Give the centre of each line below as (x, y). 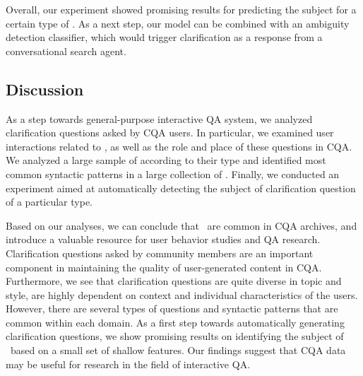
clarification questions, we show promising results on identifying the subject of (175, 336)
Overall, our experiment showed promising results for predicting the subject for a (181, 9)
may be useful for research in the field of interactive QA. (128, 364)
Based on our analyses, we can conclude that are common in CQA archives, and (181, 225)
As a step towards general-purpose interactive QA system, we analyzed (159, 118)
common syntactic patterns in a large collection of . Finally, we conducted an (173, 174)
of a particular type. (49, 202)
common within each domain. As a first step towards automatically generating (175, 322)
